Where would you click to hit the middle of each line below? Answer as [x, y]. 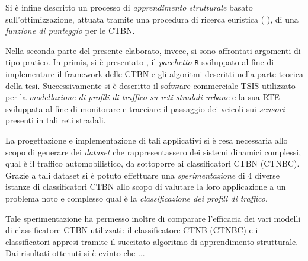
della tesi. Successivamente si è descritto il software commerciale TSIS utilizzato [150, 85]
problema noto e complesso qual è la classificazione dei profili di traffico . [137, 198]
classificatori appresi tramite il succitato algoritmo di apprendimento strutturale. [152, 241]
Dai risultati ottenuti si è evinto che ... [75, 253]
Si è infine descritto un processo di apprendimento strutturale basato [129, 7]
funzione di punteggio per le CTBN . [70, 31]
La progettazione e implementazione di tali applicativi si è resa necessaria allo [147, 140]
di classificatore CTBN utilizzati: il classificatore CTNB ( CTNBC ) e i [132, 230]
